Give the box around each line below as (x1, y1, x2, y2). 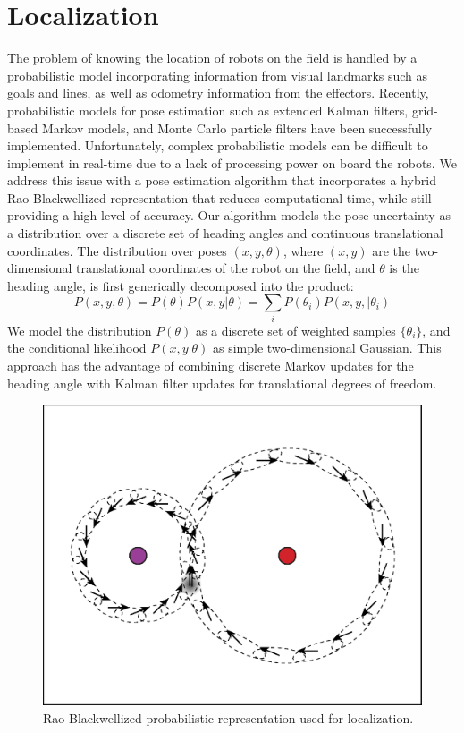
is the (389, 259, 419, 277)
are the (372, 241, 411, 260)
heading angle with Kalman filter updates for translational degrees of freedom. (7, 373, 437, 392)
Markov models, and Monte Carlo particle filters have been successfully (41, 118, 433, 137)
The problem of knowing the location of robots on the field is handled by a (7, 48, 418, 67)
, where (283, 241, 324, 260)
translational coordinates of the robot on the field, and (76, 259, 375, 277)
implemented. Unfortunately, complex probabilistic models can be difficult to (7, 136, 428, 155)
